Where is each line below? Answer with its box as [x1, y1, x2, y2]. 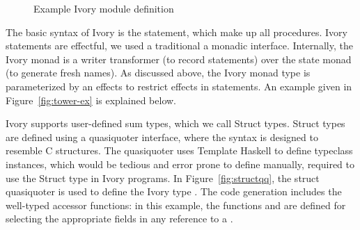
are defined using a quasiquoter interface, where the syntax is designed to [6, 129, 318, 144]
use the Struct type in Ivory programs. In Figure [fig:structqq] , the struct [6, 170, 320, 185]
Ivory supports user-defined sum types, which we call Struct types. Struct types [6, 116, 345, 131]
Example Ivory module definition [33, 1, 174, 15]
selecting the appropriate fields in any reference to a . [6, 211, 233, 226]
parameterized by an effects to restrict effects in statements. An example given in [6, 79, 352, 93]
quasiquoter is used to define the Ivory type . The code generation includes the [6, 184, 342, 199]
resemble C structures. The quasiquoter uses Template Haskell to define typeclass [6, 143, 353, 158]
